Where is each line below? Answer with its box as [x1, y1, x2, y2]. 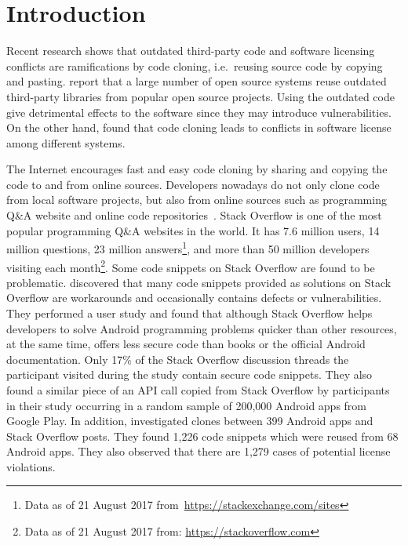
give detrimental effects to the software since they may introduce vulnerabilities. [6, 104, 392, 120]
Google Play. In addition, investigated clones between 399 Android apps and [6, 412, 373, 429]
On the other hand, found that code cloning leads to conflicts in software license [6, 119, 392, 136]
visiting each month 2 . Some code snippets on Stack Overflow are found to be [6, 256, 375, 275]
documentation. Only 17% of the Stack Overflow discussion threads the [6, 351, 349, 367]
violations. [6, 458, 56, 474]
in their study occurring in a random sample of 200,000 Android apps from [6, 397, 367, 413]
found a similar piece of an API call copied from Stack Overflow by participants [6, 381, 390, 398]
